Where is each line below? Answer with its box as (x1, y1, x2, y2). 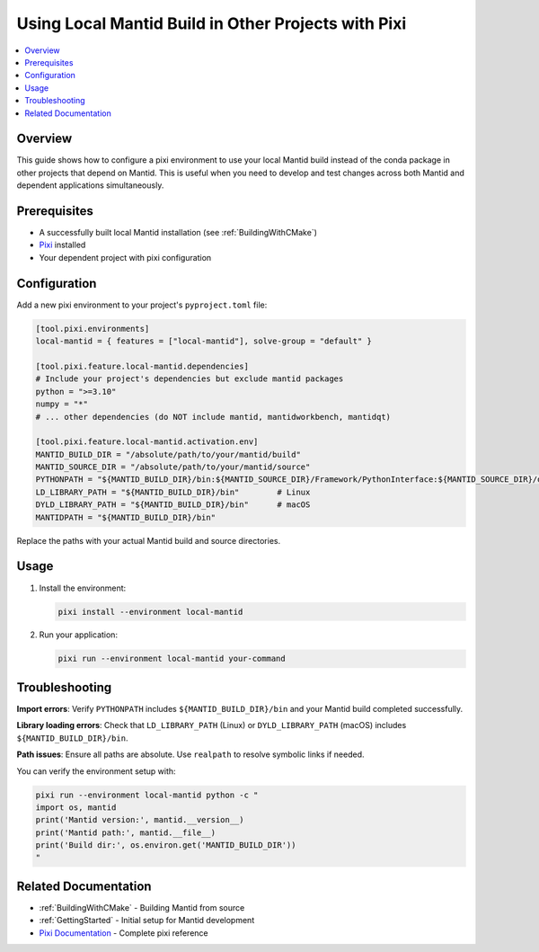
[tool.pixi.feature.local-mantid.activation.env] (35, 437, 259, 447)
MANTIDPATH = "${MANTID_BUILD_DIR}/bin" (35, 512, 216, 522)
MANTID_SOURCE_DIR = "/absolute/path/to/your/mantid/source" (35, 462, 311, 472)
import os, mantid (35, 802, 117, 813)
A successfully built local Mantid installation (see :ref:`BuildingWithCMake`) (39, 227, 318, 238)
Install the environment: (39, 583, 127, 593)
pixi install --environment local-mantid (57, 607, 243, 617)
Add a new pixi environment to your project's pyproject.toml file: (16, 299, 268, 310)
